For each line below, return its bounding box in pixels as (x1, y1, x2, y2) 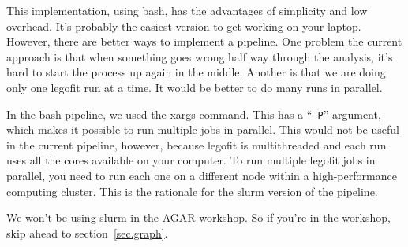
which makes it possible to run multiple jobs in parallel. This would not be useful (6, 121, 399, 138)
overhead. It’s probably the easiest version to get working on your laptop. (6, 17, 361, 34)
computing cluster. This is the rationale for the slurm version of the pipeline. (6, 182, 378, 199)
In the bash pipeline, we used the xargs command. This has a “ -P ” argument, (6, 105, 381, 122)
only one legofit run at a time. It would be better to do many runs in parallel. (6, 79, 383, 95)
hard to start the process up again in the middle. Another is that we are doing (6, 64, 386, 80)
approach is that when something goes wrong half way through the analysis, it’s (6, 48, 393, 65)
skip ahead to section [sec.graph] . (6, 224, 168, 241)
